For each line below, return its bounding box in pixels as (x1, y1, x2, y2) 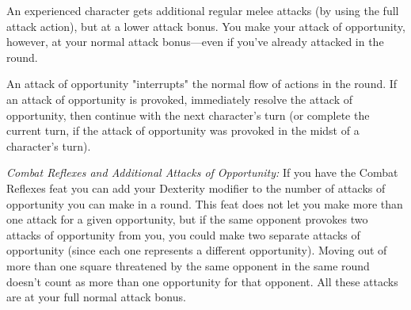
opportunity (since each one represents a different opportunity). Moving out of (6, 242, 387, 258)
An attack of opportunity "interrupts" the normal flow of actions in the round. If (6, 75, 398, 92)
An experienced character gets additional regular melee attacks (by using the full (6, 2, 399, 18)
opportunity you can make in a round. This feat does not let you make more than (6, 195, 403, 212)
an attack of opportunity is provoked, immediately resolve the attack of (6, 90, 352, 107)
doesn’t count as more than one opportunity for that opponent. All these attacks (6, 273, 398, 289)
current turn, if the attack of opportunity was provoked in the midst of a (6, 122, 360, 139)
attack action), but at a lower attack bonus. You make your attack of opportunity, (6, 17, 405, 34)
